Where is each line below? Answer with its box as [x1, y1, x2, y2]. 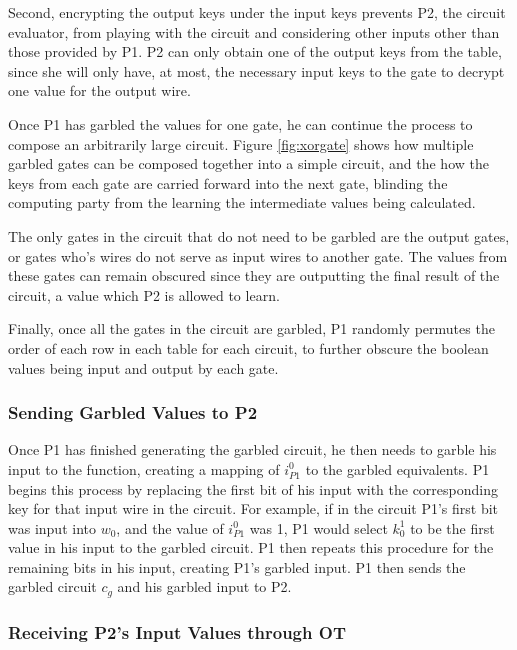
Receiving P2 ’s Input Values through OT [8, 619, 346, 644]
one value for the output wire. [8, 80, 191, 101]
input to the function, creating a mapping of [8, 458, 280, 479]
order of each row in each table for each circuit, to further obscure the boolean [8, 337, 489, 358]
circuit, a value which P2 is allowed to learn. [8, 284, 280, 305]
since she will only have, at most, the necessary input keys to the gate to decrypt [8, 60, 505, 81]
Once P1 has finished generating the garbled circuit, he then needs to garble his [8, 439, 497, 460]
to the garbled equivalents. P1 [305, 458, 490, 479]
